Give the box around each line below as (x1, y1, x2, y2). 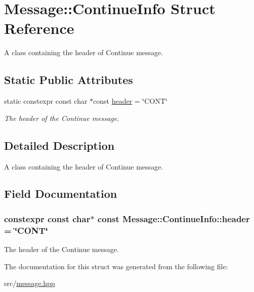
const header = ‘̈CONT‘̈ (93, 96, 167, 106)
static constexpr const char (4, 96, 88, 106)
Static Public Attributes (4, 72, 133, 88)
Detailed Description (4, 137, 115, 153)
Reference (4, 18, 74, 38)
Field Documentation (4, 186, 117, 201)
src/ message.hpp (4, 278, 55, 288)
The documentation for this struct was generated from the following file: (4, 261, 228, 271)
